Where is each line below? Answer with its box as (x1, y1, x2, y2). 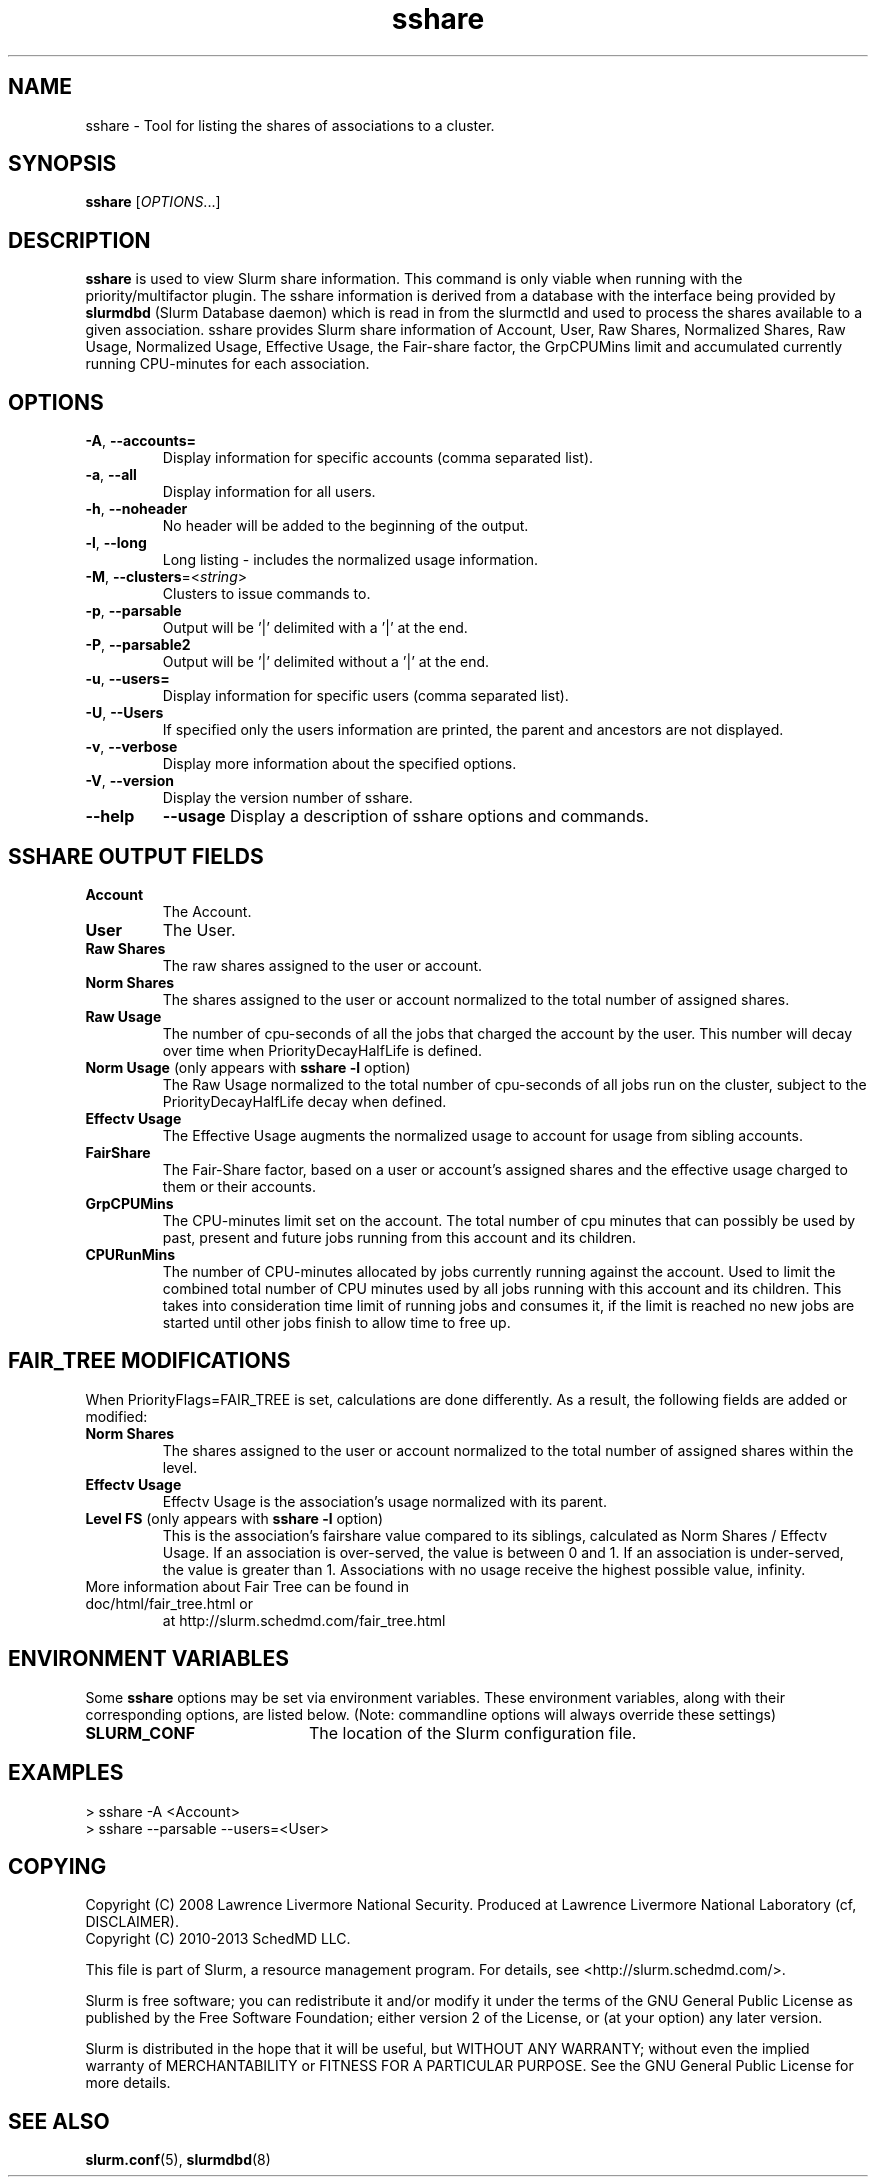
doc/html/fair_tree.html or (85, 1594, 253, 1612)
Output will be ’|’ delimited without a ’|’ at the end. (162, 653, 490, 671)
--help (85, 806, 135, 827)
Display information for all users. (162, 483, 376, 501)
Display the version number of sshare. (162, 789, 413, 807)
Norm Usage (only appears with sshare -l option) (85, 1058, 411, 1076)
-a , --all (85, 466, 137, 484)
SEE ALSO (8, 2108, 110, 2134)
